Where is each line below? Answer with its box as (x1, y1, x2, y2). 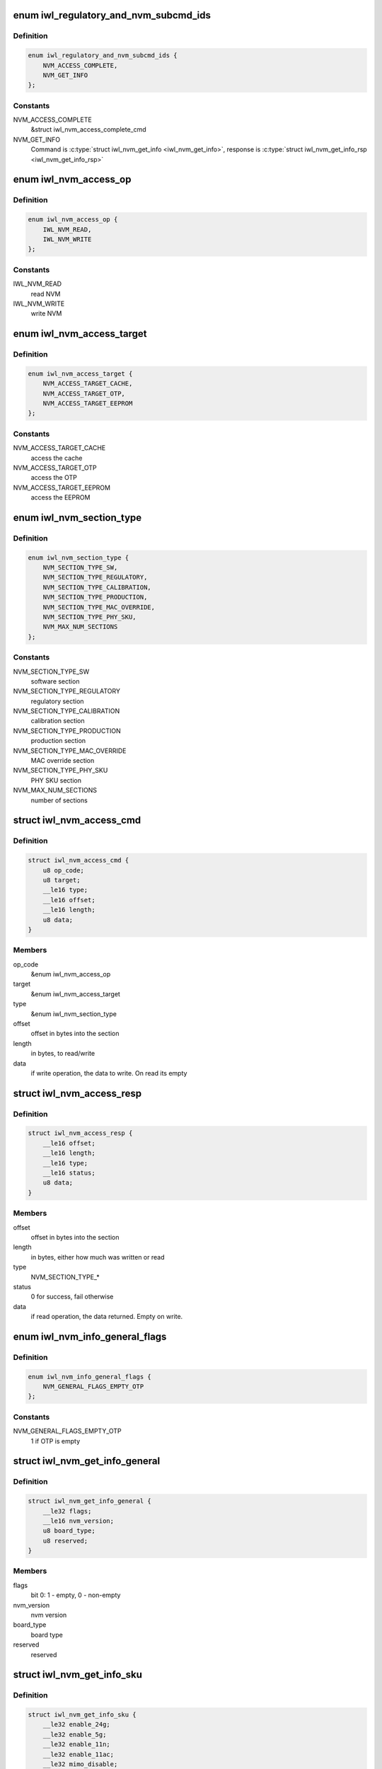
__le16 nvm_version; (42, 1516, 115, 1525)
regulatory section (30, 697, 84, 705)
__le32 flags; (42, 1507, 92, 1515)
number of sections (30, 796, 88, 805)
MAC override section (30, 756, 95, 765)
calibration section (30, 717, 85, 725)
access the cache (30, 454, 83, 462)
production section (30, 737, 86, 745)
